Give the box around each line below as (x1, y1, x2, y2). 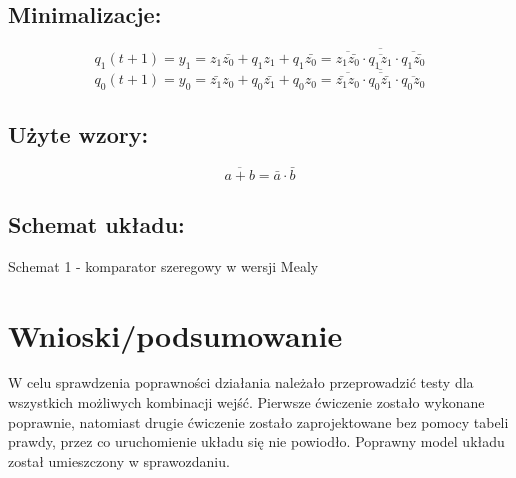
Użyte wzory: (8, 118, 149, 149)
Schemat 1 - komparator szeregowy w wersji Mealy (8, 255, 319, 276)
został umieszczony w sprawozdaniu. (8, 450, 230, 471)
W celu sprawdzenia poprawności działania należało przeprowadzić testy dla (8, 372, 474, 393)
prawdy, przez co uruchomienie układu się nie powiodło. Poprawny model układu (8, 431, 505, 452)
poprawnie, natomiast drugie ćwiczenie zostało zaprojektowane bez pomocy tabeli (8, 411, 509, 432)
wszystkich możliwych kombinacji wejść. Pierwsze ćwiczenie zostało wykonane (8, 392, 485, 413)
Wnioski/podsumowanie (8, 314, 343, 355)
